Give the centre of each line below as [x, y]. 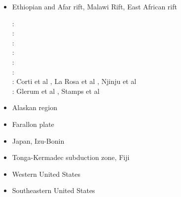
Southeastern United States [54, 190]
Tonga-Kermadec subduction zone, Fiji [71, 157]
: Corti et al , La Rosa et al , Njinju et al [74, 81]
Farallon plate [33, 124]
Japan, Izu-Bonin [38, 140]
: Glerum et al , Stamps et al [56, 91]
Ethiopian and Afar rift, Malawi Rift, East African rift [94, 6]
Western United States [46, 174]
